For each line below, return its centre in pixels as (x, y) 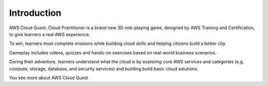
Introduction (35, 13)
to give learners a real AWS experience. (50, 34)
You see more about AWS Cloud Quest (49, 78)
